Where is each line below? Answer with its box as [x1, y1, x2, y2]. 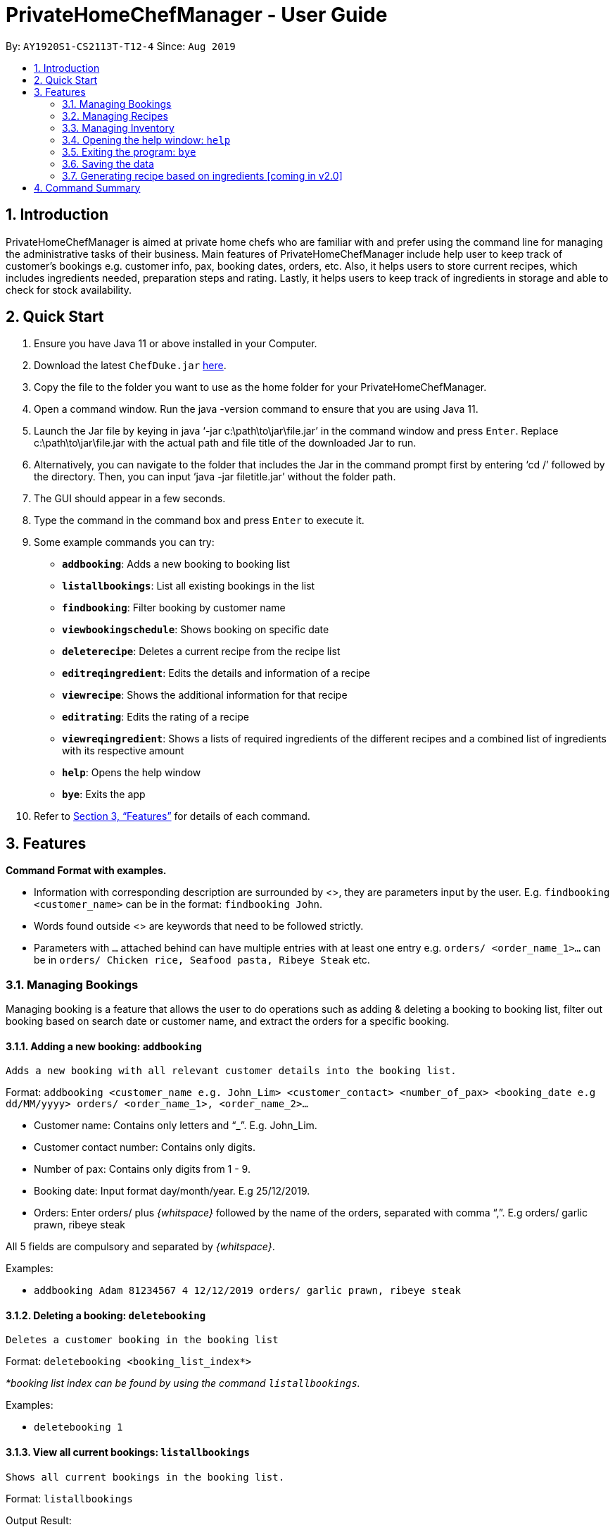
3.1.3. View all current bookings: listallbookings [6, 1446, 250, 1459]
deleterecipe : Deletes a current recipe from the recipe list [62, 645, 341, 658]
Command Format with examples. [6, 864, 167, 877]
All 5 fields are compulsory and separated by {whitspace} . [6, 1240, 275, 1253]
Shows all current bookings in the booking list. [6, 1471, 285, 1483]
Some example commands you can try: [34, 536, 215, 549]
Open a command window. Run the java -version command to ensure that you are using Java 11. [34, 403, 478, 416]
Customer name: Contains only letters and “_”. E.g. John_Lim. [34, 1119, 317, 1132]
